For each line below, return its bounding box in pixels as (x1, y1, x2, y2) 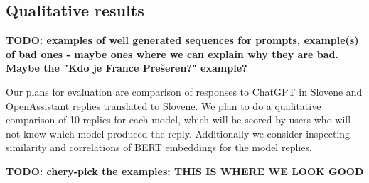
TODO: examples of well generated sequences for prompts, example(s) (6, 33, 359, 48)
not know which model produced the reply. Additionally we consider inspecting (6, 126, 351, 140)
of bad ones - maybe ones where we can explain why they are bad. (6, 46, 338, 61)
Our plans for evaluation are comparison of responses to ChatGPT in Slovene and (6, 84, 363, 99)
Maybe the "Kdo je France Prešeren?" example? (6, 60, 247, 75)
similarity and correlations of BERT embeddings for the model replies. (6, 140, 312, 155)
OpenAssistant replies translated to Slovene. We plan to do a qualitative (6, 98, 321, 113)
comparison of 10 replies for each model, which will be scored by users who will (6, 112, 351, 127)
